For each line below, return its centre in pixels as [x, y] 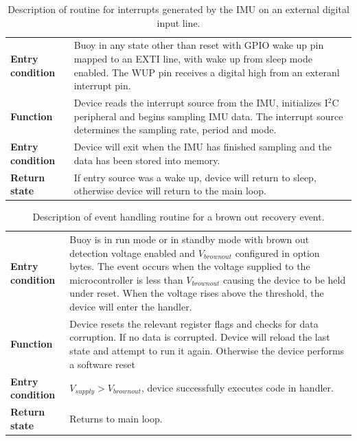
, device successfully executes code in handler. [237, 387]
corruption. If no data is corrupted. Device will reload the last [200, 337]
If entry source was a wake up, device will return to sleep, [195, 177]
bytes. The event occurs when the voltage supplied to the [190, 266]
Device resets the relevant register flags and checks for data [194, 323]
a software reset [102, 364]
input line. [178, 22]
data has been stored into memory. [147, 160]
